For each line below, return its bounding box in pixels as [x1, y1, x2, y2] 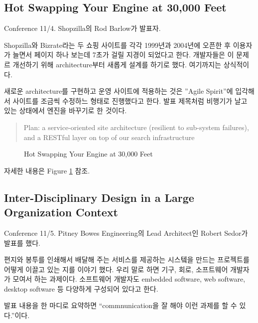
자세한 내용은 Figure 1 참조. [4, 165, 90, 175]
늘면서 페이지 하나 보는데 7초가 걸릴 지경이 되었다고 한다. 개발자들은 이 [12, 49, 234, 60]
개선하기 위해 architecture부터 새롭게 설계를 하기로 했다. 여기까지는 [12, 59, 221, 69]
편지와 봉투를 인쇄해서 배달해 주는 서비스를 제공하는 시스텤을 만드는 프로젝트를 [4, 254, 250, 265]
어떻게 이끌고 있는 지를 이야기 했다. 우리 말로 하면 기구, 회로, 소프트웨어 [4, 264, 228, 274]
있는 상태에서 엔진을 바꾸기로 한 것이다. [4, 105, 127, 116]
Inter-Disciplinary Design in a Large [4, 189, 194, 205]
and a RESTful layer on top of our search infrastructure [23, 132, 195, 142]
